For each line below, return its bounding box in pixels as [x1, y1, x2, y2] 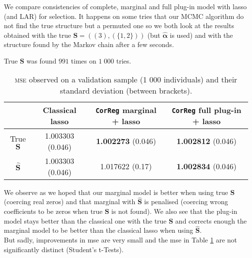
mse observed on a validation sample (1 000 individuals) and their [15, 73, 237, 85]
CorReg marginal [95, 104, 157, 115]
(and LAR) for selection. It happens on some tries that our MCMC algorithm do [4, 11, 244, 21]
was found [26, 55, 57, 65]
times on [71, 55, 96, 65]
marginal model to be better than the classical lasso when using [4, 225, 193, 235]
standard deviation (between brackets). [60, 84, 192, 96]
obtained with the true [4, 30, 71, 40]
